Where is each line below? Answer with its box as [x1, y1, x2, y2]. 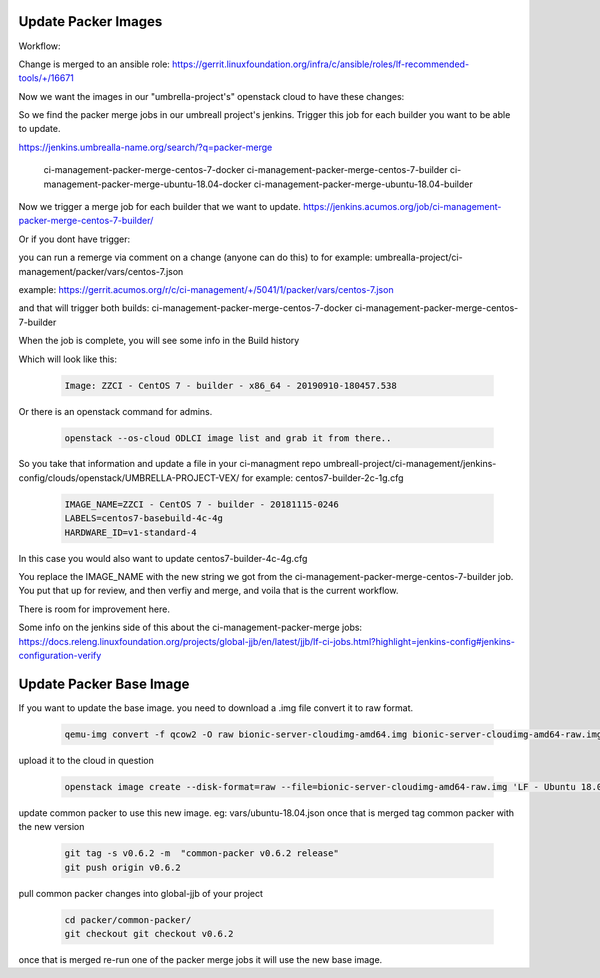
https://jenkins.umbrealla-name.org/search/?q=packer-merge [18, 141, 273, 153]
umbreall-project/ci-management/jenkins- [323, 458, 497, 470]
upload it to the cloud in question [18, 754, 154, 766]
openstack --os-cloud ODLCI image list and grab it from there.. [64, 432, 392, 444]
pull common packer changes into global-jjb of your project [18, 887, 264, 899]
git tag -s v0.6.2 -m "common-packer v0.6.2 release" [64, 848, 339, 859]
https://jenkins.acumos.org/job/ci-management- [303, 201, 502, 213]
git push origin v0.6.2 [64, 861, 182, 873]
